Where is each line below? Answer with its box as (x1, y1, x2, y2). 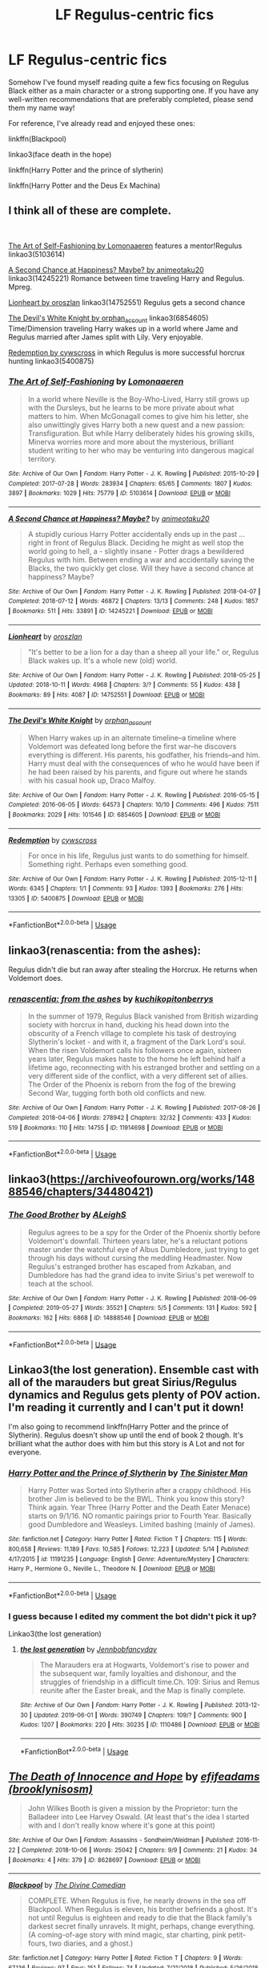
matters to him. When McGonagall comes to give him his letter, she (27, 411, 250, 421)
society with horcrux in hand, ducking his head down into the (27, 1020, 230, 1030)
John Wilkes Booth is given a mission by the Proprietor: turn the (27, 1803, 239, 1813)
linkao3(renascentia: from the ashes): (8, 943, 202, 957)
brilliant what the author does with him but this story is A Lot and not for (8, 1439, 245, 1448)
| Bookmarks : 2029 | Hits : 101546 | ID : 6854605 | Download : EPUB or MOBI (8, 811, 221, 819)
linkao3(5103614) (8, 249, 66, 258)
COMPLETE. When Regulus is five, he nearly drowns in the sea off (27, 1896, 247, 1905)
